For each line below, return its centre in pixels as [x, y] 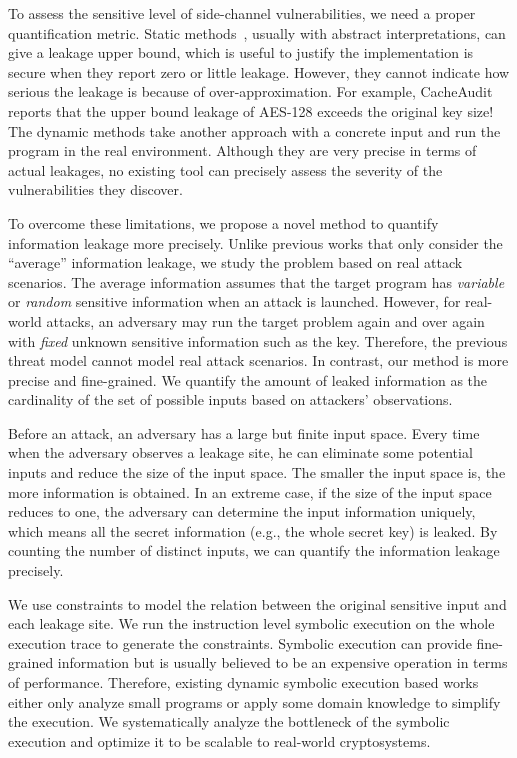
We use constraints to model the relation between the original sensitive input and [257, 603]
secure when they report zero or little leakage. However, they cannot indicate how [259, 71]
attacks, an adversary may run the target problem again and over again [265, 320]
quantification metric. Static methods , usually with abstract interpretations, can [257, 32]
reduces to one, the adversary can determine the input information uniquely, [242, 511]
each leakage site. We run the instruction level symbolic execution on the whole [251, 623]
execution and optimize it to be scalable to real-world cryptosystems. [219, 740]
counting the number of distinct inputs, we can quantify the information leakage [254, 550]
